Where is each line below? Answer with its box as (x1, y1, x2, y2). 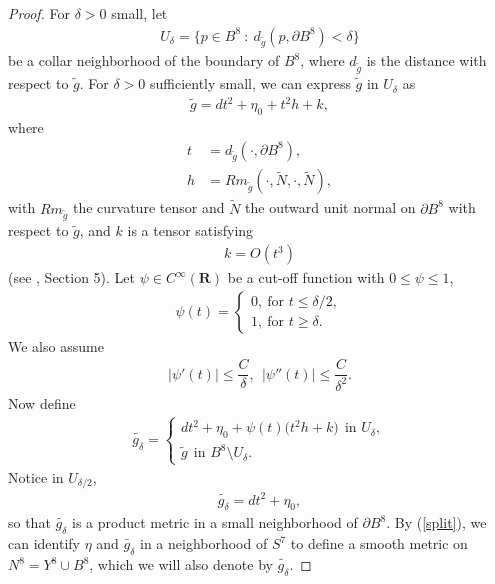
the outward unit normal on (245, 197, 416, 218)
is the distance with (366, 50, 487, 71)
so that (8, 512, 51, 533)
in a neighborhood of (139, 533, 268, 554)
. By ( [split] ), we (386, 512, 487, 533)
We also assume (8, 335, 104, 356)
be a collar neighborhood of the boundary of (8, 50, 280, 71)
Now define (8, 392, 76, 413)
